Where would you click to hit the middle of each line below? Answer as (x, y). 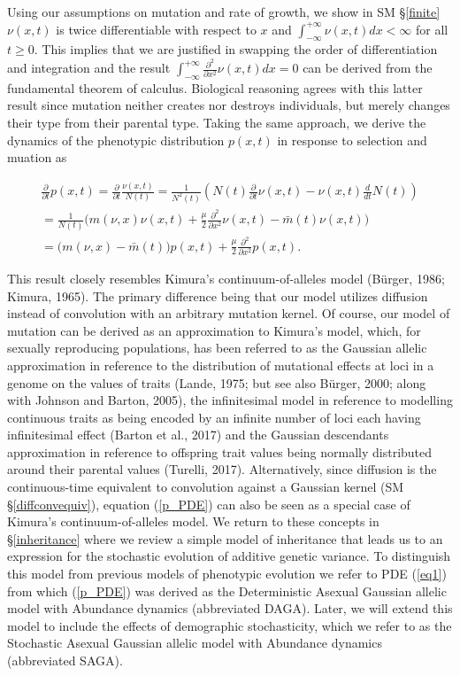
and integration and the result (89, 68)
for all (432, 29)
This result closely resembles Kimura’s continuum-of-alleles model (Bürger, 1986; (226, 278)
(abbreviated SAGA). (65, 660)
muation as (37, 157)
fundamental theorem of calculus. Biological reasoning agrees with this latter (215, 87)
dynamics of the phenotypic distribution (116, 140)
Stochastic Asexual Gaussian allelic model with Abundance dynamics (195, 643)
